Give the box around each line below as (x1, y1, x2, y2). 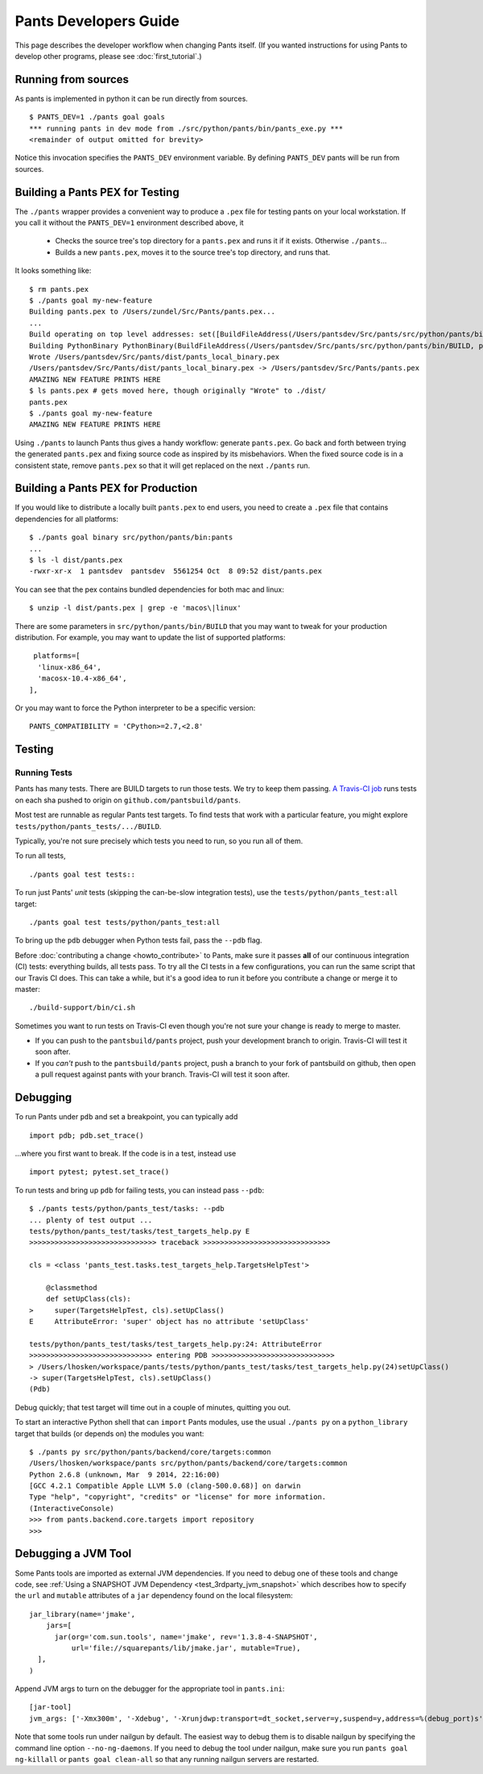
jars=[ (45, 1621, 72, 1630)
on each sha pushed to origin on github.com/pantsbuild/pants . (14, 795, 242, 805)
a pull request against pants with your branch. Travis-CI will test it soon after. (35, 1069, 290, 1080)
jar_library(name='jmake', (29, 1610, 136, 1618)
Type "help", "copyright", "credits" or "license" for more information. (29, 1493, 327, 1501)
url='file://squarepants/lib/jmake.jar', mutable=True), (71, 1643, 301, 1652)
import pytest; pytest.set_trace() (29, 1168, 170, 1176)
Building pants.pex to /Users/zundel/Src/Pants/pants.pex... (29, 307, 275, 316)
